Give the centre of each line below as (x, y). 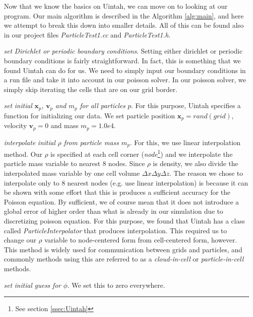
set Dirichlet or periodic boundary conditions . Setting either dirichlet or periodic (123, 51)
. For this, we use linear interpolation (185, 142)
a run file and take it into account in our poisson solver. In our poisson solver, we (125, 80)
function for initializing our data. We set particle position (90, 115)
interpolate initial (30, 142)
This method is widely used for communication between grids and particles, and (123, 249)
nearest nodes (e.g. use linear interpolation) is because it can (158, 182)
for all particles (102, 105)
